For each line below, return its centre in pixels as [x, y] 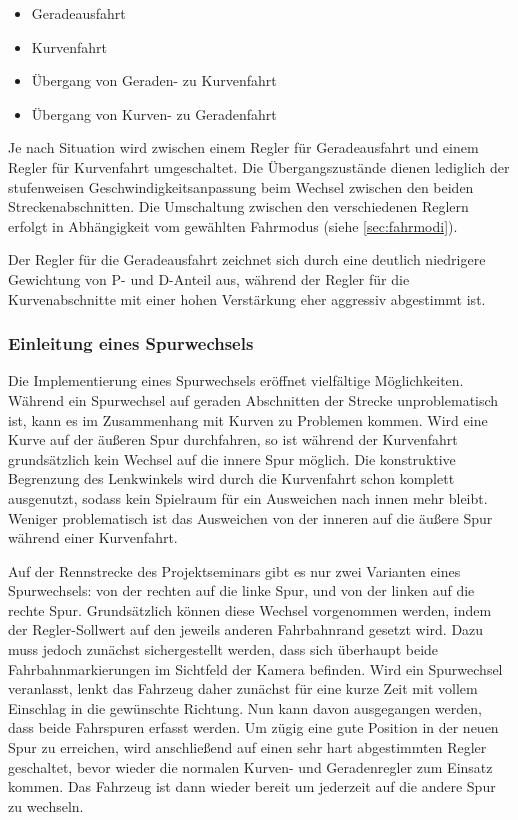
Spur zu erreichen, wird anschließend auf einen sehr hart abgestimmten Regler [247, 747]
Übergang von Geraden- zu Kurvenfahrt [154, 80]
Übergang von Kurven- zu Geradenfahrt [154, 113]
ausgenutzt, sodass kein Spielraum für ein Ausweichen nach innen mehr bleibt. [248, 497]
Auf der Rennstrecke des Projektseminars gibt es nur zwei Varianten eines [234, 570]
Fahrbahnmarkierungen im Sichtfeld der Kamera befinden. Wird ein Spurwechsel [255, 668]
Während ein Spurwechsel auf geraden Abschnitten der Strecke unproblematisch [253, 399]
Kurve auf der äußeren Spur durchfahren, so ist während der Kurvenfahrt [233, 439]
